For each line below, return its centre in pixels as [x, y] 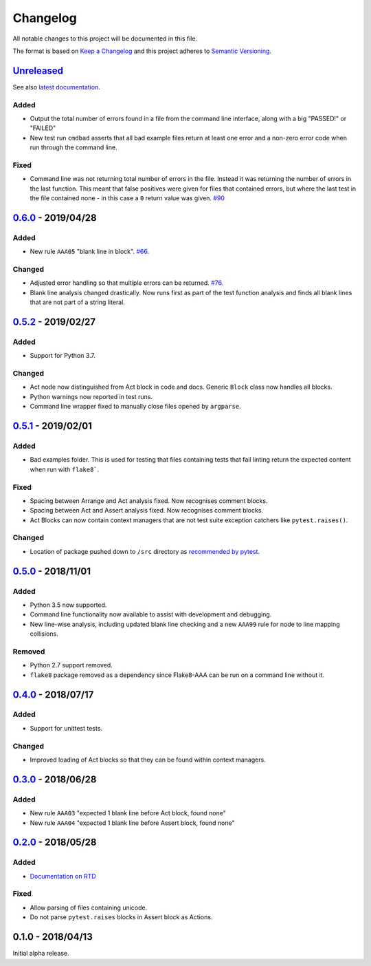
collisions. [44, 634]
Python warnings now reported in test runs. [91, 396]
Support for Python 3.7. [63, 356]
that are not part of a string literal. [77, 302]
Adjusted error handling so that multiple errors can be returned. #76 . [127, 283]
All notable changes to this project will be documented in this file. [105, 39]
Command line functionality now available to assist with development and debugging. [151, 614]
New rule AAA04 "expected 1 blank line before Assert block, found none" [132, 823]
